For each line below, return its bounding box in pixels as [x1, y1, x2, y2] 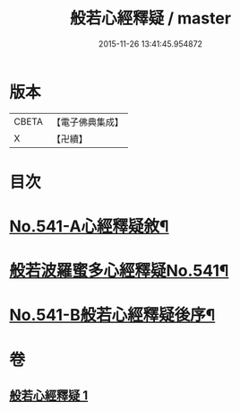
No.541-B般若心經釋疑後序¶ [9, 305, 216, 326]
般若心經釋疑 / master [70, 8, 231, 29]
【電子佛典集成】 [51, 116, 124, 128]
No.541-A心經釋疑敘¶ [9, 216, 169, 237]
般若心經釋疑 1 [9, 388, 89, 404]
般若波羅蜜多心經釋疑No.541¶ [9, 261, 229, 281]
